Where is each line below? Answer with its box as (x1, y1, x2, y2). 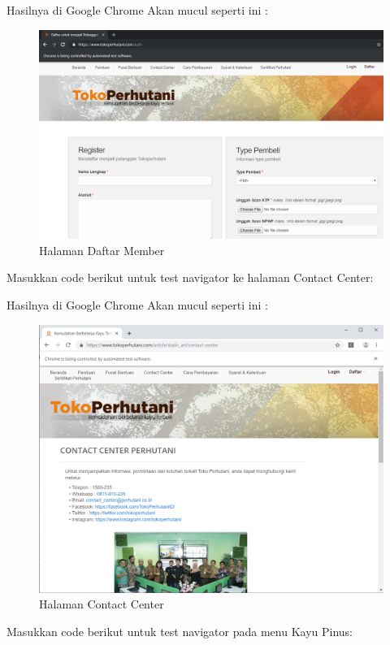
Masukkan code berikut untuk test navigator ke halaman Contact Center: (6, 269, 374, 286)
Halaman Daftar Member (39, 241, 165, 258)
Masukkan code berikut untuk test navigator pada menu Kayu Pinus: (6, 622, 353, 639)
